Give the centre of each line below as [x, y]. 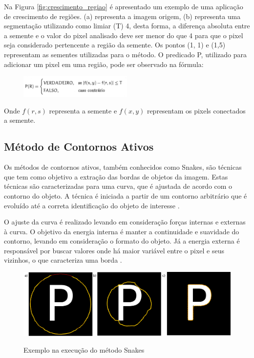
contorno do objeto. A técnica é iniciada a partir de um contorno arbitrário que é [126, 195]
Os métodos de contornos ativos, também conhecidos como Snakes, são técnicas [123, 167]
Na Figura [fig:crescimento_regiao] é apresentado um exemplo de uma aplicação [124, 6]
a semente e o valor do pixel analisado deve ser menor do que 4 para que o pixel [124, 35]
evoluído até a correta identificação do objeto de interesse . [92, 205]
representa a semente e [83, 110]
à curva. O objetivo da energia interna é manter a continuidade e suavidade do [122, 231]
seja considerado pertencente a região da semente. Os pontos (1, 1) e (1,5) [115, 45]
